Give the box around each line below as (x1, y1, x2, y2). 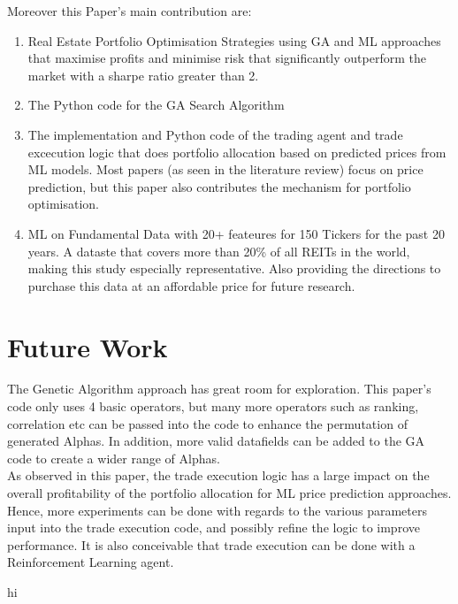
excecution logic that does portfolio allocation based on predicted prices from (27, 142, 447, 161)
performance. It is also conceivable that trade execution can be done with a (7, 535, 416, 554)
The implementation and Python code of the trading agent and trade (27, 125, 403, 143)
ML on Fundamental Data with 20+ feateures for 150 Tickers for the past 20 (27, 224, 445, 242)
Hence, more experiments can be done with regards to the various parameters (7, 501, 427, 519)
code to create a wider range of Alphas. (7, 448, 220, 467)
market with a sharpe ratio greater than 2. (27, 65, 259, 84)
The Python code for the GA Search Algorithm (27, 96, 285, 114)
